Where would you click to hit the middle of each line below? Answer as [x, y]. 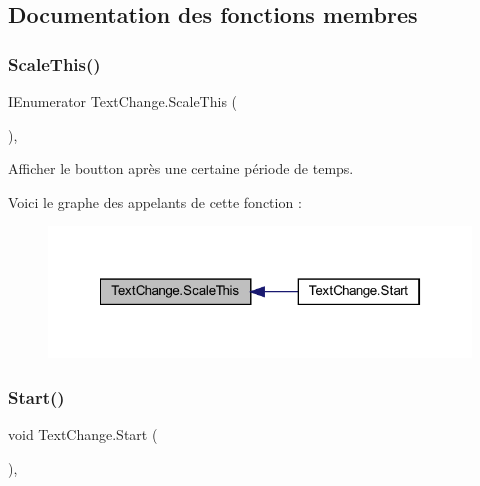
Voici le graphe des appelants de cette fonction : [155, 201]
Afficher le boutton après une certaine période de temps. [181, 168]
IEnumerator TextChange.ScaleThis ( [123, 101]
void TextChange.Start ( [83, 434]
